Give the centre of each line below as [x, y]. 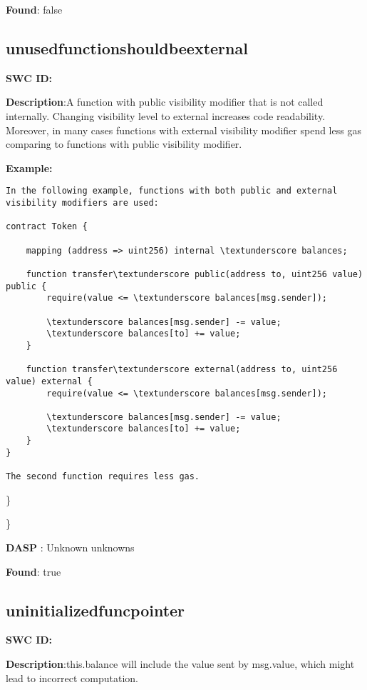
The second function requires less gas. [103, 477]
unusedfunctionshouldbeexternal [127, 47]
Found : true [33, 571]
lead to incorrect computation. [72, 677]
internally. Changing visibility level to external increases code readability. [166, 115]
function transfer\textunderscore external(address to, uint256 [182, 370]
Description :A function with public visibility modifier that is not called [165, 102]
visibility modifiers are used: [82, 203]
